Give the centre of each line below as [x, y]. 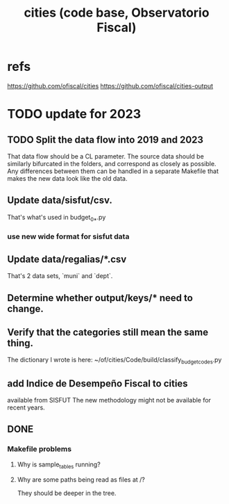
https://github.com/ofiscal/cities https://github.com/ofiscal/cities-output [110, 86]
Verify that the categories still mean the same [108, 333]
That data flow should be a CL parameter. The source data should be [106, 156]
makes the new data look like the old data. [67, 178]
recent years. [26, 407]
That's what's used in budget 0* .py [57, 218]
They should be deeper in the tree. [67, 493]
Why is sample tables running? [59, 465]
